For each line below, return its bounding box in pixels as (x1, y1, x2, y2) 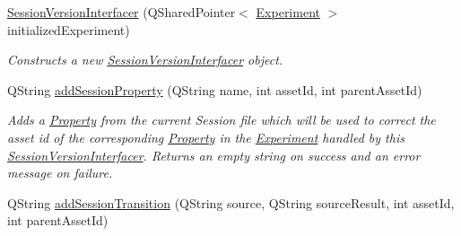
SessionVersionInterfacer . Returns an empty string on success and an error (7, 145, 421, 164)
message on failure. (7, 163, 113, 182)
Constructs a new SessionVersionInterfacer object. (7, 50, 283, 69)
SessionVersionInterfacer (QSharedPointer (7, 3, 236, 21)
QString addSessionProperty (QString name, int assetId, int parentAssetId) (7, 80, 422, 99)
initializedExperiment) (7, 20, 130, 39)
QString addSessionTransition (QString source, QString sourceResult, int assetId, (7, 193, 455, 212)
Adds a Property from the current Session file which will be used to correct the (7, 110, 436, 129)
